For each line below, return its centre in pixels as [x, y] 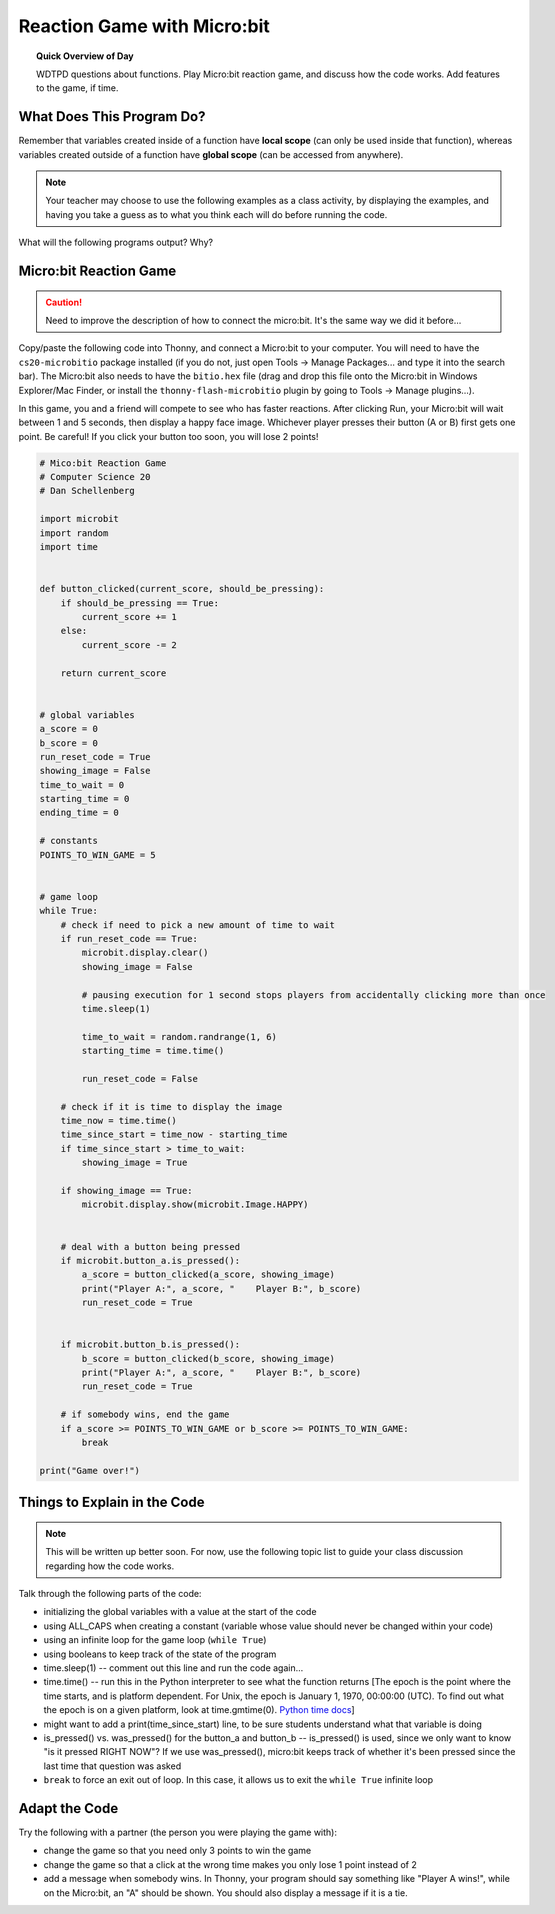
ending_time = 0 [79, 813]
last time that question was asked [112, 1766]
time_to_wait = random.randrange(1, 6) [179, 1036]
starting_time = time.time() [153, 1051]
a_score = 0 [69, 729]
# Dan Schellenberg [87, 491]
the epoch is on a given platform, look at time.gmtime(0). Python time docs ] [199, 1710]
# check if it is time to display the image [171, 1106]
